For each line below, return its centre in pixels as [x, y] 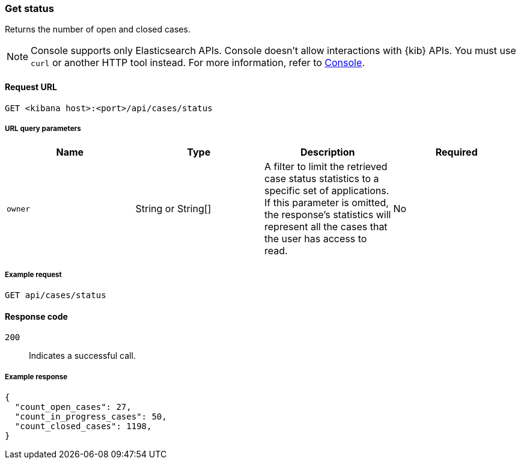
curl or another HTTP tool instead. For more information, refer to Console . [198, 63]
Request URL [31, 87]
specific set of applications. [327, 191]
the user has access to [316, 239]
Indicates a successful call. [82, 356]
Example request [33, 274]
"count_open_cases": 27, [73, 407]
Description [328, 152]
